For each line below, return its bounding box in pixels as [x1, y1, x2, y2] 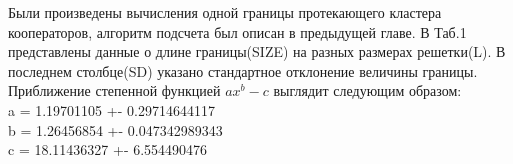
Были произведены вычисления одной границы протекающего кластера [8, 2, 442, 22]
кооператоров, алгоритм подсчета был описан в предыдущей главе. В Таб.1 [8, 21, 467, 42]
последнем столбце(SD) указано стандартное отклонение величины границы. [8, 60, 478, 81]
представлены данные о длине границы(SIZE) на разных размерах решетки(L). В [8, 41, 506, 62]
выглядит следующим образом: [273, 80, 462, 101]
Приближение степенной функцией [8, 80, 221, 101]
